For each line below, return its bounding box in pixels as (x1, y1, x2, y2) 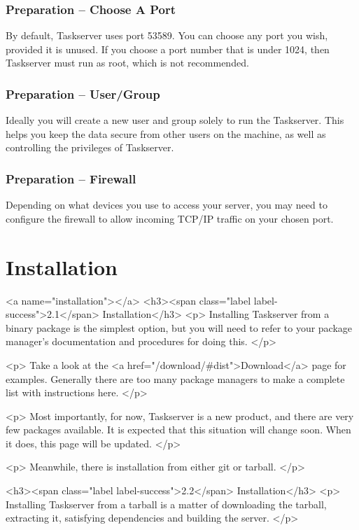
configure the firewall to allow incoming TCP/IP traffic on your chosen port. (6, 211, 334, 225)
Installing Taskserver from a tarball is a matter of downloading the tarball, (6, 496, 327, 511)
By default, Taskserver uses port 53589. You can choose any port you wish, (6, 28, 328, 43)
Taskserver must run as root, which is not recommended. (6, 55, 249, 70)
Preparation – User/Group (6, 85, 160, 102)
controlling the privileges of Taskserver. (6, 140, 174, 155)
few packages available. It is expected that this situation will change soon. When (6, 422, 351, 437)
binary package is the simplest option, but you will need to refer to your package (6, 320, 353, 335)
